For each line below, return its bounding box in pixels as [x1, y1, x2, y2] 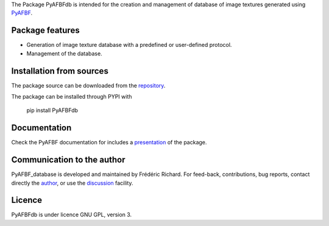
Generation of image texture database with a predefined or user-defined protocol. [26, 41, 232, 49]
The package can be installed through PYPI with [11, 93, 132, 100]
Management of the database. [26, 49, 103, 57]
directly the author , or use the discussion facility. [11, 179, 133, 186]
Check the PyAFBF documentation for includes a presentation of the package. [11, 139, 207, 146]
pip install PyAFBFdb [26, 107, 79, 114]
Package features [11, 25, 80, 36]
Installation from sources [11, 66, 109, 76]
